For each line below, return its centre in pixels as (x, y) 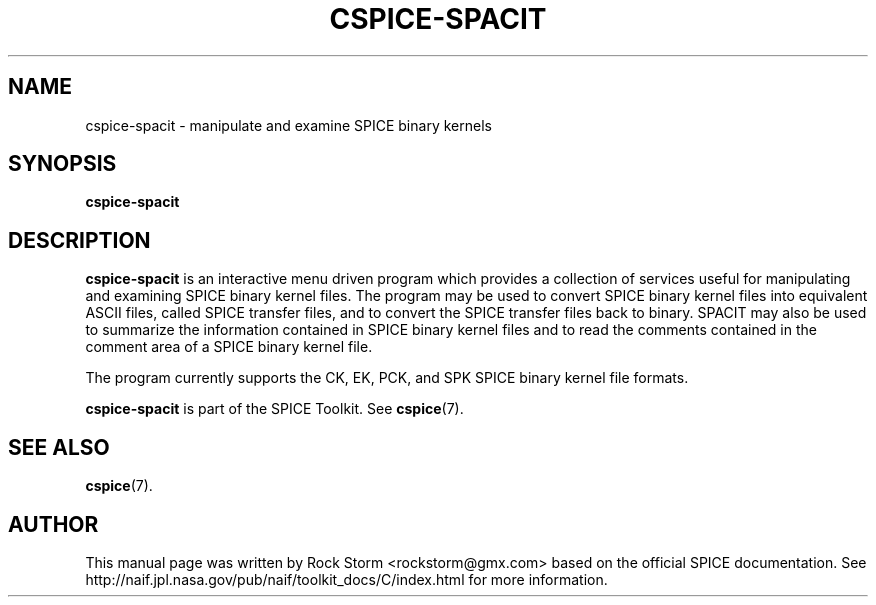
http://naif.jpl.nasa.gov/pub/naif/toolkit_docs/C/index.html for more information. (346, 579)
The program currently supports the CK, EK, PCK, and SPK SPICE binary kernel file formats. (387, 378)
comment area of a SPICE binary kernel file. (229, 347)
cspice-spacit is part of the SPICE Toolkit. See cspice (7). (274, 409)
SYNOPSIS (62, 164)
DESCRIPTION (79, 240)
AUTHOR (53, 524)
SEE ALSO (59, 447)
